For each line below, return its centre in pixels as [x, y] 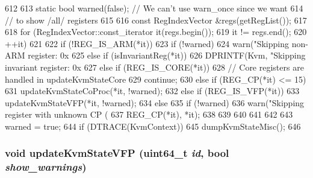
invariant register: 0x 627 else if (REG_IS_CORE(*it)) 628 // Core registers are [154, 67]
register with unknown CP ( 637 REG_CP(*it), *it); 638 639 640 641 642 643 [149, 114]
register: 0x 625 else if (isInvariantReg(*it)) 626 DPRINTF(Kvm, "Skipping [167, 55]
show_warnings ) [46, 167]
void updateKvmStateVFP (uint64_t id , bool [117, 153]
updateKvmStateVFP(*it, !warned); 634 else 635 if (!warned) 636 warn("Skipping [155, 102]
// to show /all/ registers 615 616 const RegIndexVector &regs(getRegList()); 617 [156, 20]
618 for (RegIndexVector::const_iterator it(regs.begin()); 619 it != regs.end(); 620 [156, 32]
